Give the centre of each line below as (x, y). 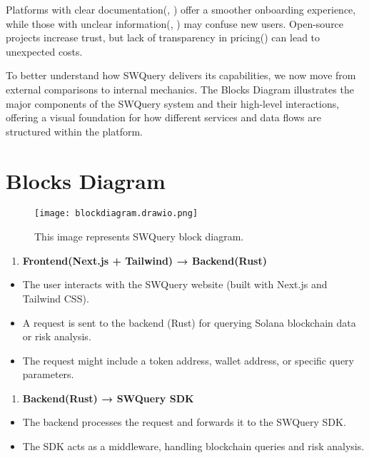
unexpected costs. (44, 51)
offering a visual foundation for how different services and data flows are (163, 117)
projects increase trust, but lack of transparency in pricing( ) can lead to (163, 37)
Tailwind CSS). (56, 298)
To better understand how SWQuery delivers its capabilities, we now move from (181, 75)
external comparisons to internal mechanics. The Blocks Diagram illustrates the (180, 89)
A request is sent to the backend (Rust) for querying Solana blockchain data (189, 322)
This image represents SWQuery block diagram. (139, 236)
